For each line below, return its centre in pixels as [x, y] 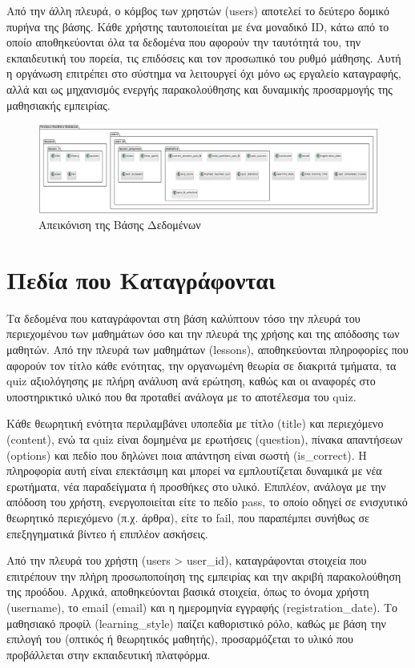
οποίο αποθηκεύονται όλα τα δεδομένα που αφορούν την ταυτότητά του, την [184, 42]
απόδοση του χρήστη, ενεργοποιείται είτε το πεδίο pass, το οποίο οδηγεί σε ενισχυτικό [207, 502]
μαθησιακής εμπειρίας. [58, 105]
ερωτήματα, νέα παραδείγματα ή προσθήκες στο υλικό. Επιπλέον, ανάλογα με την [196, 486]
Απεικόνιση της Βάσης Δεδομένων [120, 225]
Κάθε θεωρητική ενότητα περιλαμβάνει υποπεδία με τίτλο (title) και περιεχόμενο [195, 423]
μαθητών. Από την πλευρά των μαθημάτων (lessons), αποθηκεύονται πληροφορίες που [207, 350]
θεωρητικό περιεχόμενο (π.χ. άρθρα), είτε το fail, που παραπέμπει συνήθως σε [188, 517]
